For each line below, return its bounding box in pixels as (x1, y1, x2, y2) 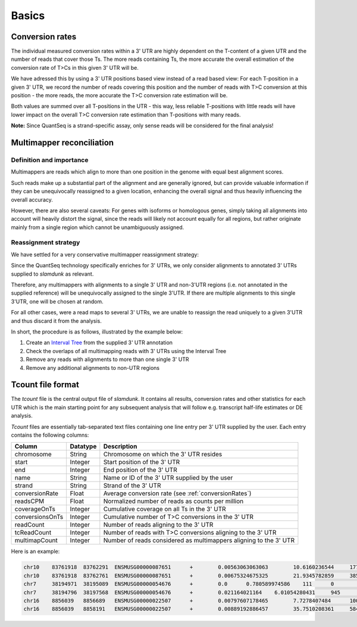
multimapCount (14, 536, 58, 545)
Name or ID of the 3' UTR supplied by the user (103, 474, 233, 482)
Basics (11, 9, 45, 22)
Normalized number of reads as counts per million (103, 497, 244, 505)
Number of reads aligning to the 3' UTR (103, 521, 214, 529)
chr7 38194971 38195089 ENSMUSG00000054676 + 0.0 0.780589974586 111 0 (23, 580, 334, 588)
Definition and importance (11, 156, 89, 164)
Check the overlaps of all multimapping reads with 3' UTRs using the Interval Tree (26, 347, 227, 354)
